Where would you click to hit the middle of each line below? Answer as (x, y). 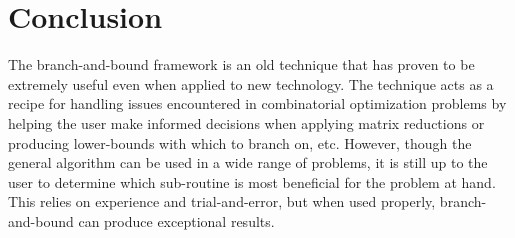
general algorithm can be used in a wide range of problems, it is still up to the (248, 162)
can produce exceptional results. (176, 220)
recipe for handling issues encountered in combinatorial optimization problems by (257, 103)
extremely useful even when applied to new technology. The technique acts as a (251, 83)
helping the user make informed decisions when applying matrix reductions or (246, 122)
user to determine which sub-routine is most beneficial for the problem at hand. (252, 181)
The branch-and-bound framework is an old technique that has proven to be (241, 64)
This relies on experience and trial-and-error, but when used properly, (222, 201)
